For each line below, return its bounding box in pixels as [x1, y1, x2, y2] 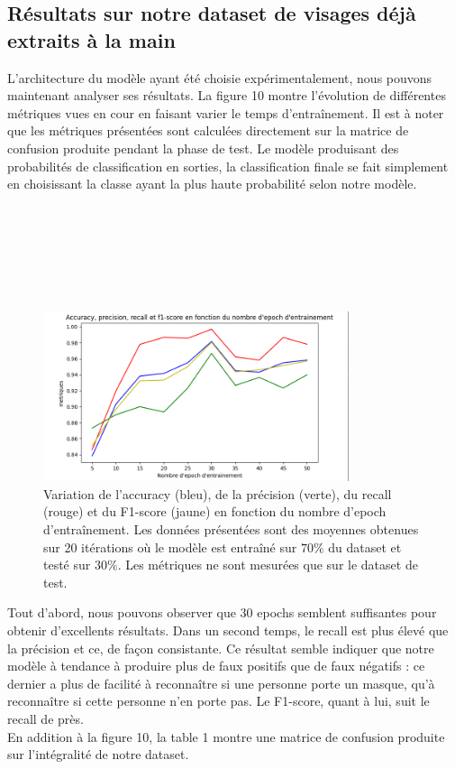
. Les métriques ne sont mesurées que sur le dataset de [117, 555, 418, 574]
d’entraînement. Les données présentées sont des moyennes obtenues [43, 520, 419, 539]
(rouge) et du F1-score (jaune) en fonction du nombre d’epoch [43, 502, 387, 521]
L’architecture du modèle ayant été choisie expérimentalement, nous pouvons [7, 68, 432, 87]
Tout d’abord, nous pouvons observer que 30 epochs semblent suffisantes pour [7, 603, 437, 622]
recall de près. [7, 709, 84, 727]
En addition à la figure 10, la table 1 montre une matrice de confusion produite [7, 727, 445, 746]
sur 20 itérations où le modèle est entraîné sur [43, 537, 297, 556]
